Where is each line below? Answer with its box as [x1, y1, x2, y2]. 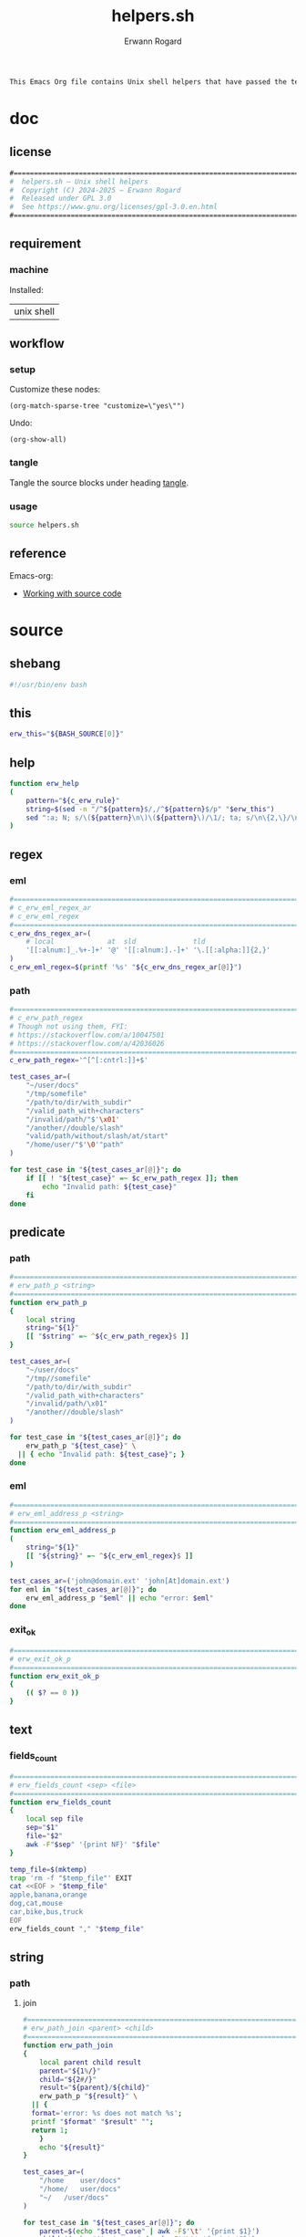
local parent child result [39, 2057, 142, 2067]
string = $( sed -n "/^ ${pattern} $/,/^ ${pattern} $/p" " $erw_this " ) [25, 804, 275, 813]
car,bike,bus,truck [9, 1908, 84, 1917]
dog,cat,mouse [9, 1899, 64, 1908]
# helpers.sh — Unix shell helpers [9, 177, 148, 186]
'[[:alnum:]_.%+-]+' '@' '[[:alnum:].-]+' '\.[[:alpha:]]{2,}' [25, 946, 271, 955]
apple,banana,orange [9, 1890, 88, 1899]
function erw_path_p [9, 1298, 88, 1307]
